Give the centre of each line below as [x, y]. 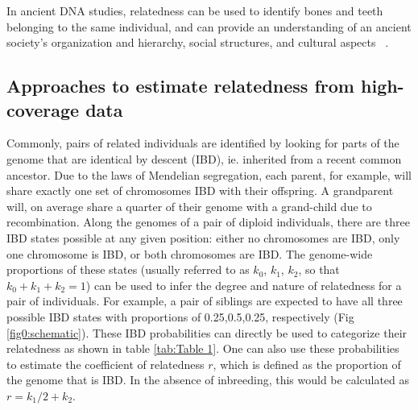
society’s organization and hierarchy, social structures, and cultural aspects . [198, 42]
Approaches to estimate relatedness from [180, 86]
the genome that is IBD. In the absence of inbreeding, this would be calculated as [208, 380]
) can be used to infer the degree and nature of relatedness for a [244, 285]
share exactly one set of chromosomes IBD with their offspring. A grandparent [200, 191]
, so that [319, 269]
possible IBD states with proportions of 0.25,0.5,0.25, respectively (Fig [180, 316]
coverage [43, 109]
